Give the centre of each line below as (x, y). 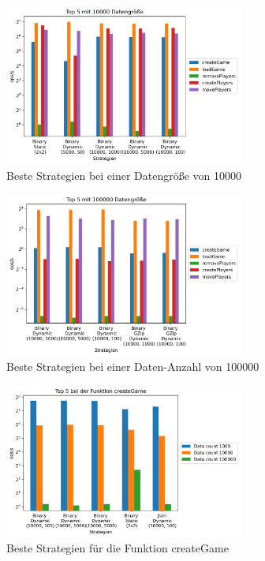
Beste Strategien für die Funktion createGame (118, 548)
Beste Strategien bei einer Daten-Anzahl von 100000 (133, 367)
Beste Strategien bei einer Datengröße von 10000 (124, 175)
